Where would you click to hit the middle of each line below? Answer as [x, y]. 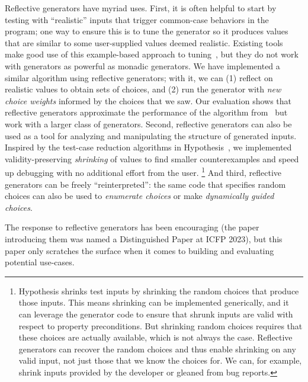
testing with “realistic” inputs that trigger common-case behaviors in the [137, 19]
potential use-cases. [40, 262]
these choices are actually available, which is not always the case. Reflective [155, 337]
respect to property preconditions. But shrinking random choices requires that [161, 325]
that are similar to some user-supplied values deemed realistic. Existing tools [144, 42]
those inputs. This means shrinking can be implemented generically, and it [154, 302]
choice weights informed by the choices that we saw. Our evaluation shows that [148, 100]
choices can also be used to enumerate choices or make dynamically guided [139, 196]
